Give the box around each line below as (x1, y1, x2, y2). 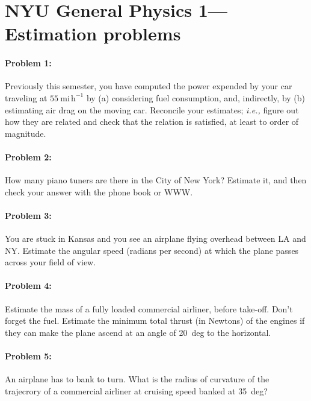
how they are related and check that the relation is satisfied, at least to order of (5, 115, 299, 128)
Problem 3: (5, 209, 52, 221)
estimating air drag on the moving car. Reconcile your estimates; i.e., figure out (5, 103, 299, 116)
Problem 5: (5, 350, 52, 362)
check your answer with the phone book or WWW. (5, 185, 193, 198)
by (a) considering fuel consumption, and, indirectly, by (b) (86, 91, 306, 104)
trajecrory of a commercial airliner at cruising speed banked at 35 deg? (5, 384, 268, 397)
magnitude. (5, 127, 46, 139)
